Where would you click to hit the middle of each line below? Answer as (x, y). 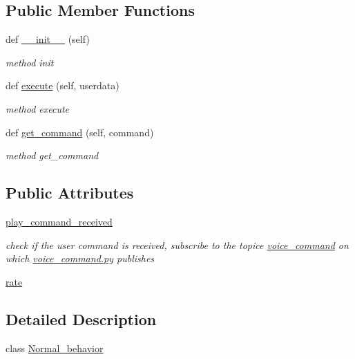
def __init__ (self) (48, 39)
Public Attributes (70, 193)
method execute (38, 108)
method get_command (52, 155)
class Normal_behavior (55, 348)
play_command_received (59, 221)
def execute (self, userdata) (63, 85)
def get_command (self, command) (80, 132)
